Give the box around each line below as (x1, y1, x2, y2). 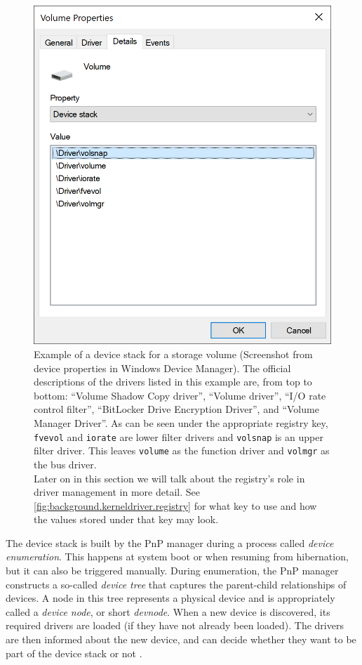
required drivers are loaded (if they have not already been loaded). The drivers (6, 618, 344, 633)
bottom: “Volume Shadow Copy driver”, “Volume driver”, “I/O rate (34, 388, 326, 402)
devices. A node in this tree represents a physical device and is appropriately (6, 591, 335, 605)
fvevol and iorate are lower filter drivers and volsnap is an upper (34, 429, 323, 444)
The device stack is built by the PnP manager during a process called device (6, 535, 334, 550)
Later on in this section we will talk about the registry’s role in (34, 470, 305, 485)
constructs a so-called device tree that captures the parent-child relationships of (6, 577, 347, 591)
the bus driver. (34, 456, 97, 471)
